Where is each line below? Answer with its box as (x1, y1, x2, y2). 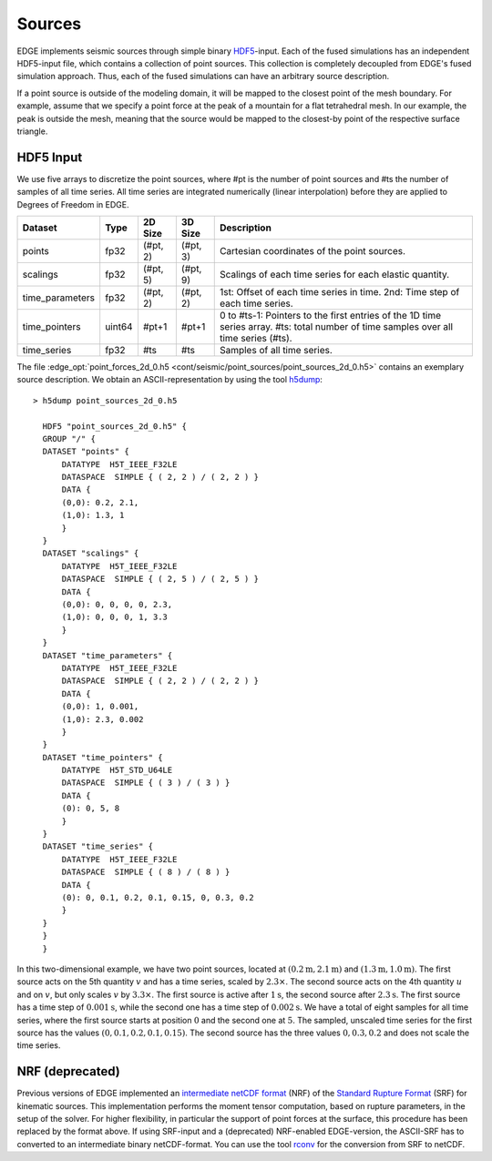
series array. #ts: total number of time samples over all (219, 320, 454, 332)
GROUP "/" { (42, 433, 96, 443)
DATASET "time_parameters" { (42, 650, 173, 660)
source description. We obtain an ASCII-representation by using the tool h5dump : (16, 374, 323, 385)
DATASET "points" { (42, 446, 129, 457)
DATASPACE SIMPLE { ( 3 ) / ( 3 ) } (61, 778, 231, 788)
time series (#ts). (219, 331, 292, 344)
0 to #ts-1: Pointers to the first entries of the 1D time (219, 309, 442, 321)
